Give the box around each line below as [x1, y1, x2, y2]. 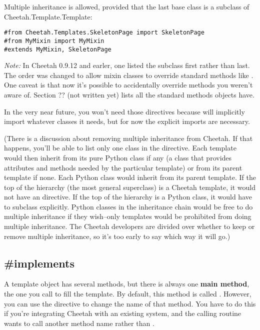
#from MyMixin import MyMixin [4, 37, 104, 44]
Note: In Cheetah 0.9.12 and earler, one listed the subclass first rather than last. [4, 60, 250, 70]
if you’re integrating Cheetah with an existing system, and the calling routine [4, 308, 241, 318]
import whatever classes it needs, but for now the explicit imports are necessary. [4, 116, 250, 126]
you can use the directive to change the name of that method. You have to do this [4, 298, 256, 308]
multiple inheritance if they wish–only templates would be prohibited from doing [4, 211, 251, 221]
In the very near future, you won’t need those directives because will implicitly [4, 106, 245, 116]
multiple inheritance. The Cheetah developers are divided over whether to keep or [4, 221, 255, 231]
